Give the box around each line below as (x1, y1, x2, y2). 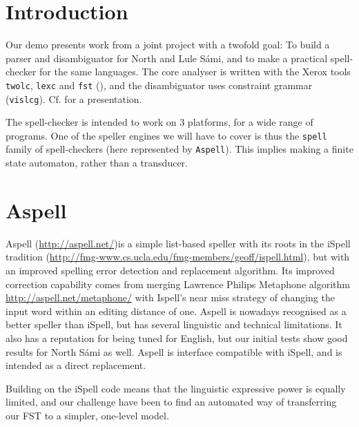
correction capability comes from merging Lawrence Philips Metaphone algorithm (6, 276, 350, 291)
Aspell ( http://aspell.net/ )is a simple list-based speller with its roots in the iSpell (6, 236, 351, 250)
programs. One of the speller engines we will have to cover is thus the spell (6, 128, 327, 142)
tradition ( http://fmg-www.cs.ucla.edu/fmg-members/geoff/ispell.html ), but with (6, 249, 350, 264)
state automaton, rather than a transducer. (6, 155, 188, 170)
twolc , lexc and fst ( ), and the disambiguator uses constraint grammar (6, 77, 313, 92)
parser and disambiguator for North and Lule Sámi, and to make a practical (6, 50, 328, 65)
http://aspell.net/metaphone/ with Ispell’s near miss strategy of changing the (6, 290, 335, 305)
